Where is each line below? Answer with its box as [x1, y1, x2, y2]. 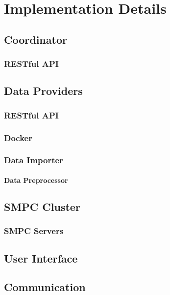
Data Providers [4, 83, 83, 98]
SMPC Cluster [4, 199, 80, 214]
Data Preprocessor [4, 175, 68, 185]
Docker [4, 131, 32, 144]
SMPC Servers [4, 225, 64, 237]
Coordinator [4, 31, 67, 47]
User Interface [4, 250, 78, 265]
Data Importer [4, 154, 63, 166]
